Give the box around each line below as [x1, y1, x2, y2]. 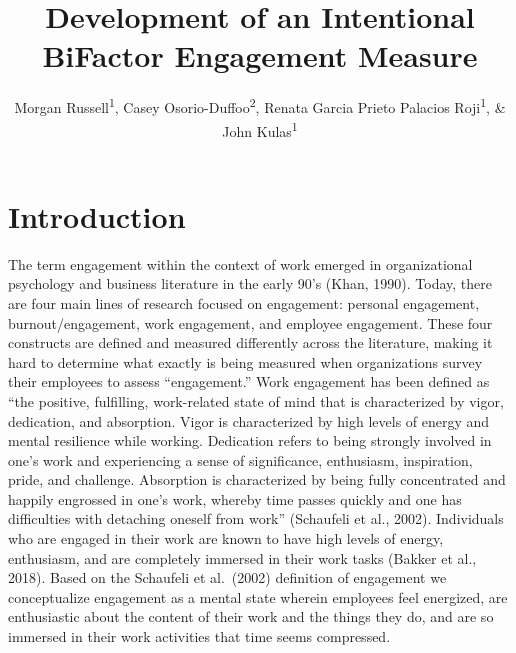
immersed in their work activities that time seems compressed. [8, 626, 391, 647]
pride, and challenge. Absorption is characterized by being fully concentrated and [8, 469, 506, 490]
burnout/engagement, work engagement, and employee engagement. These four [8, 312, 493, 333]
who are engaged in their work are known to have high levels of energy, [8, 528, 444, 549]
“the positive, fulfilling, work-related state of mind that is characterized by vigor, [8, 390, 504, 411]
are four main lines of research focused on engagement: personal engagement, [8, 292, 480, 313]
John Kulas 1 [222, 117, 298, 141]
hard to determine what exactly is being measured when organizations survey [8, 351, 483, 372]
